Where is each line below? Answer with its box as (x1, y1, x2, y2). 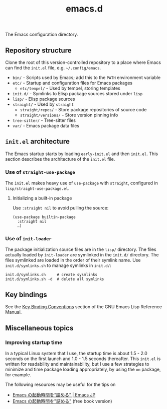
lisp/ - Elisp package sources (12, 96, 75, 102)
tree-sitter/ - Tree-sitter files (12, 117, 76, 123)
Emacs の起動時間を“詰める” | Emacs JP (12, 391, 96, 398)
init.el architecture (5, 137, 70, 146)
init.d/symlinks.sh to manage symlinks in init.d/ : (5, 262, 111, 268)
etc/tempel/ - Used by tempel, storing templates (20, 85, 120, 91)
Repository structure (5, 46, 72, 54)
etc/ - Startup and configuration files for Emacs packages (12, 80, 133, 86)
